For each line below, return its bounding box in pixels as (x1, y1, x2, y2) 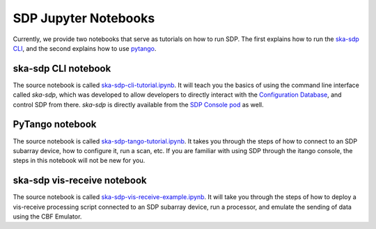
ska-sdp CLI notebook (13, 63, 111, 74)
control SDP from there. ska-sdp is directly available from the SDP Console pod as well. (13, 100, 264, 109)
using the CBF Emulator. (13, 212, 82, 221)
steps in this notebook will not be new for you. (13, 157, 146, 165)
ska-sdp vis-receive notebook (13, 175, 147, 187)
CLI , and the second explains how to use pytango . (13, 44, 157, 52)
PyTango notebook (13, 118, 97, 130)
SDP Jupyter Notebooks (13, 10, 155, 26)
